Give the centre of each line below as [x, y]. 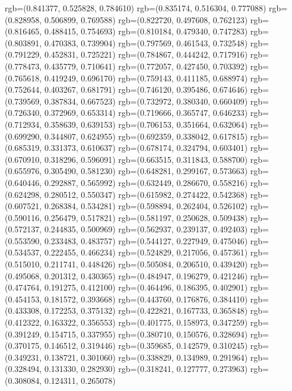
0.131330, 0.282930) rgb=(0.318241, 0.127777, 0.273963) [146, 369]
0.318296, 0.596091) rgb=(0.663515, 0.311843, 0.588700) [146, 159]
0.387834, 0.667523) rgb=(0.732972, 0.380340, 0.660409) [146, 101]
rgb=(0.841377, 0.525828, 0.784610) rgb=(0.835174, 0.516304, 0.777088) [136, 8]
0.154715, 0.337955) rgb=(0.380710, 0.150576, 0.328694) [146, 334]
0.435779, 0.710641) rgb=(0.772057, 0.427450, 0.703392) [146, 66]
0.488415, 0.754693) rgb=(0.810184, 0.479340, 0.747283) [146, 31]
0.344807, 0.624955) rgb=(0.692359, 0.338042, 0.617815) [146, 136]
